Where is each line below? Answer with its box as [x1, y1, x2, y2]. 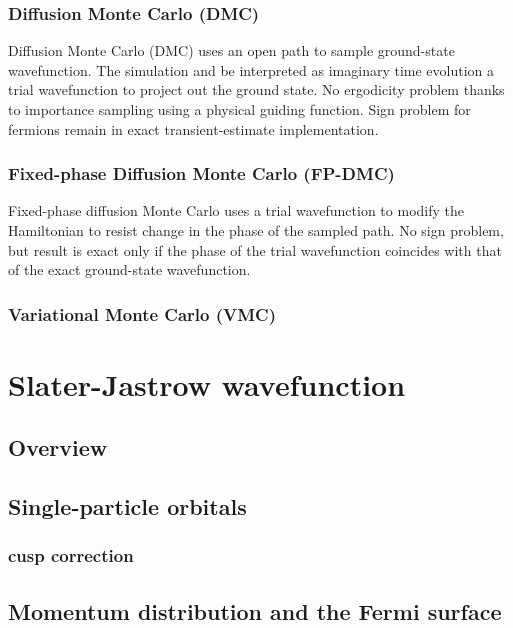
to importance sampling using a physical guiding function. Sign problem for [8, 99, 471, 119]
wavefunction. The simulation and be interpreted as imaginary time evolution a [8, 59, 495, 80]
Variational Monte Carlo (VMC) [8, 301, 277, 326]
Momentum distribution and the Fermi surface [8, 595, 502, 626]
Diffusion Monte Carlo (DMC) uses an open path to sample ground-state [8, 40, 455, 61]
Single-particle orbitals [8, 491, 247, 522]
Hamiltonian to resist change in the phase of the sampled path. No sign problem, [8, 220, 504, 240]
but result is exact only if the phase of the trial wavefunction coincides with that [8, 239, 502, 260]
